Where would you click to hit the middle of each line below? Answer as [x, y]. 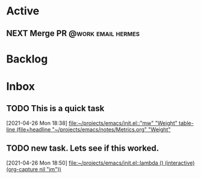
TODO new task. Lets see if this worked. [83, 148]
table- [186, 123]
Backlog [27, 59]
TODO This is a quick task [55, 108]
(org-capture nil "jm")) [34, 169]
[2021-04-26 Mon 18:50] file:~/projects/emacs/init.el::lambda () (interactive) [100, 163]
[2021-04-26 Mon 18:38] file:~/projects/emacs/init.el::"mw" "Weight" [92, 123]
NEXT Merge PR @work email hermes [73, 33]
